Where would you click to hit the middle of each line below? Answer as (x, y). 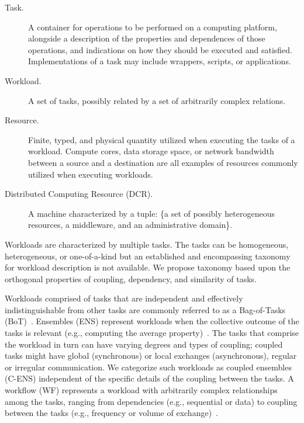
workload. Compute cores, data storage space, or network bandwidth (151, 151)
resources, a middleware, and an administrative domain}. (130, 225)
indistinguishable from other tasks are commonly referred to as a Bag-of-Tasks (145, 309)
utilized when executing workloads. (91, 174)
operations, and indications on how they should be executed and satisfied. (160, 49)
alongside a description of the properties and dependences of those (147, 38)
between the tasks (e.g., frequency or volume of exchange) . (111, 413)
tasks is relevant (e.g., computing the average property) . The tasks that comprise (152, 333)
